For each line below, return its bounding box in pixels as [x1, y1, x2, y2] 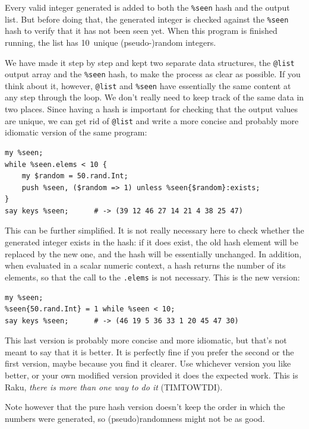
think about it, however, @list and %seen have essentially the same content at [5, 79, 291, 92]
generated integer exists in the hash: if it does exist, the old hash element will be [5, 236, 299, 248]
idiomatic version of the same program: [5, 126, 147, 138]
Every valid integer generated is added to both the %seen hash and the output [5, 1, 290, 13]
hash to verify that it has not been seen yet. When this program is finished [5, 24, 278, 37]
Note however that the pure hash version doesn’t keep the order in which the [5, 400, 285, 413]
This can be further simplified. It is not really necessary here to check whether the [5, 224, 304, 236]
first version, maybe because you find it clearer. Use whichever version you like [5, 357, 291, 370]
